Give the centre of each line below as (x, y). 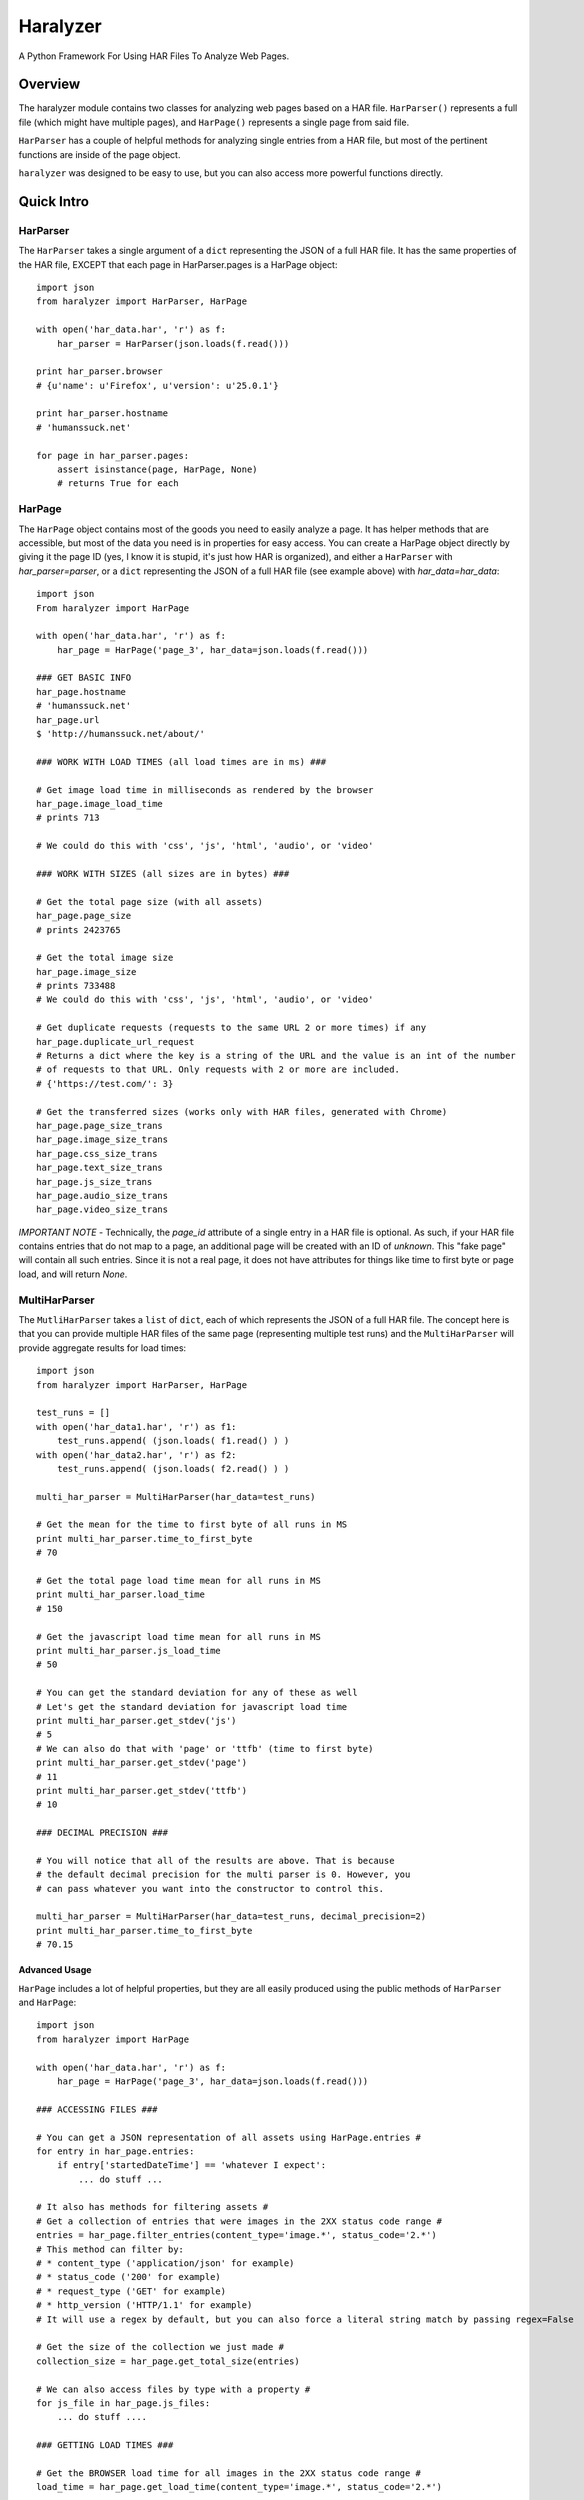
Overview (49, 84)
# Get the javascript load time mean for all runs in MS (179, 1636)
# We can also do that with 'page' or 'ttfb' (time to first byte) (205, 1748)
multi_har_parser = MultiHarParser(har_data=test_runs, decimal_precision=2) (231, 1916)
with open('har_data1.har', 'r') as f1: (136, 1426)
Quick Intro (54, 201)
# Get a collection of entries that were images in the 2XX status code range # (239, 2221)
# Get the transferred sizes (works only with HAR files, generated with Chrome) (242, 1111)
